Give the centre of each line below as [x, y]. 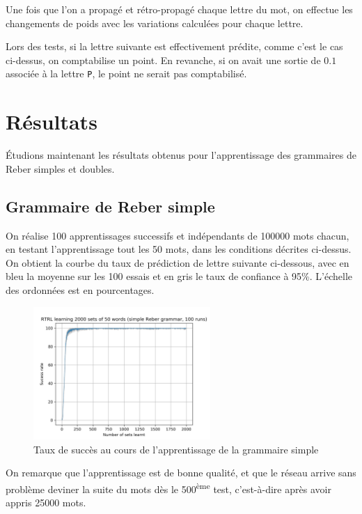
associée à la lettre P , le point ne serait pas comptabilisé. [126, 73]
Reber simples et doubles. [60, 168]
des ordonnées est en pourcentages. [80, 289]
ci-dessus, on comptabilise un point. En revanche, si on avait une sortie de [163, 60]
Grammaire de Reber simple [110, 206]
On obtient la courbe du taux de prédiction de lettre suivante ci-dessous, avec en [178, 262]
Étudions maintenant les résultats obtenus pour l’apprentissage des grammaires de [181, 155]
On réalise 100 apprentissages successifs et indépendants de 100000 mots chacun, [178, 235]
